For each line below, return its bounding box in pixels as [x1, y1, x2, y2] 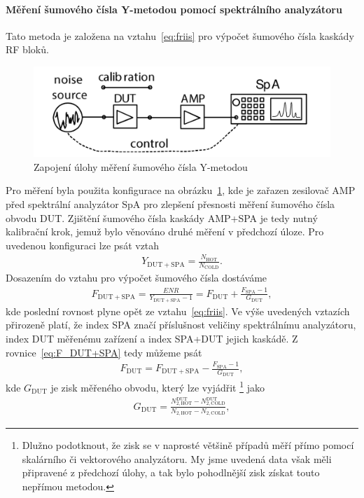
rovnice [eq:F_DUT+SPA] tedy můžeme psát [6, 345, 202, 359]
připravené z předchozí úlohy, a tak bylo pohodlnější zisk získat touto [22, 465, 320, 480]
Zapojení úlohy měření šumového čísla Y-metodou [34, 159, 248, 174]
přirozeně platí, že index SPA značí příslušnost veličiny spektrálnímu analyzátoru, [6, 317, 356, 332]
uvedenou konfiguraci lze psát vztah [6, 237, 160, 252]
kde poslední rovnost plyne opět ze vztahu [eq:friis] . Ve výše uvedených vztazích [6, 303, 350, 318]
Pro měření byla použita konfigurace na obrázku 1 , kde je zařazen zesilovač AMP [6, 183, 356, 198]
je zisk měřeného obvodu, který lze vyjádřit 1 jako [50, 378, 265, 394]
